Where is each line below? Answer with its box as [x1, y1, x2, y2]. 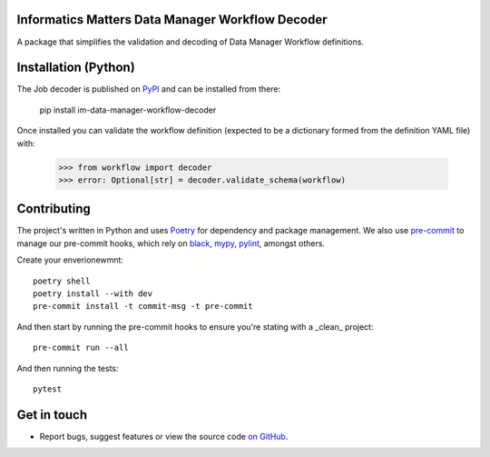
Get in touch [16, 407, 88, 422]
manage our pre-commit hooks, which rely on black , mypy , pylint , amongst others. [16, 237, 326, 249]
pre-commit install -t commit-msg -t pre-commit [33, 301, 253, 312]
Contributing [16, 201, 91, 217]
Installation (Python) [16, 60, 135, 75]
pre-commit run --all [33, 343, 129, 353]
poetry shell [33, 275, 91, 286]
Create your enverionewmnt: [16, 254, 124, 265]
